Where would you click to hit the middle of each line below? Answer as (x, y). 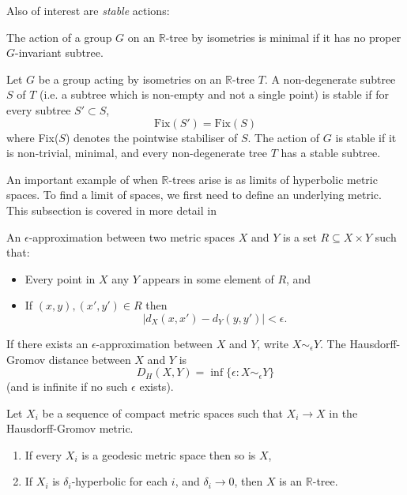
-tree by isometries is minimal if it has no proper (283, 37)
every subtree (39, 109)
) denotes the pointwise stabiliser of (151, 137)
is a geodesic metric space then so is (169, 454)
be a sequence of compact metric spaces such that (162, 412)
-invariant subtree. (59, 52)
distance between (90, 359)
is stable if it (366, 137)
